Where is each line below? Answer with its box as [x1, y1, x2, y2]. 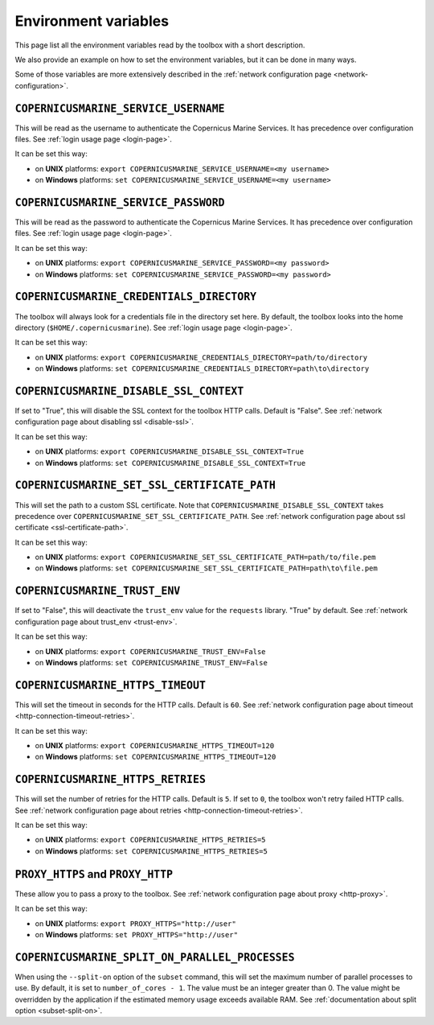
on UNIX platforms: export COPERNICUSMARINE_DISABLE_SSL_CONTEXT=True [35, 447, 305, 456]
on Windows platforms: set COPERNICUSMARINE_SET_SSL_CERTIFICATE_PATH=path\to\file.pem [35, 563, 378, 573]
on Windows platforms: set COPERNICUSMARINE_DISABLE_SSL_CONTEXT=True [35, 458, 306, 467]
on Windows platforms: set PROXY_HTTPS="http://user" [35, 929, 239, 939]
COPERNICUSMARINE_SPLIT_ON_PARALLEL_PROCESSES [14, 950, 295, 964]
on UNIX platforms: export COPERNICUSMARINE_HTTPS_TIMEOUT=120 [35, 741, 275, 750]
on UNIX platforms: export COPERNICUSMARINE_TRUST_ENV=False [35, 646, 266, 656]
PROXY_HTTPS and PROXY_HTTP [14, 867, 173, 881]
